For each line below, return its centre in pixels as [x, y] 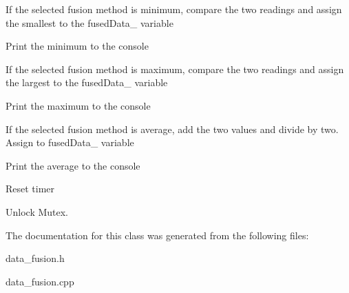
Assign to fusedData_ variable [70, 142]
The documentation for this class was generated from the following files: [157, 235]
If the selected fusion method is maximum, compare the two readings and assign [175, 69]
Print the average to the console [73, 165]
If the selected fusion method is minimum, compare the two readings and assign [174, 9]
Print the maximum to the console [78, 105]
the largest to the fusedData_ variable [87, 82]
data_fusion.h [35, 258]
